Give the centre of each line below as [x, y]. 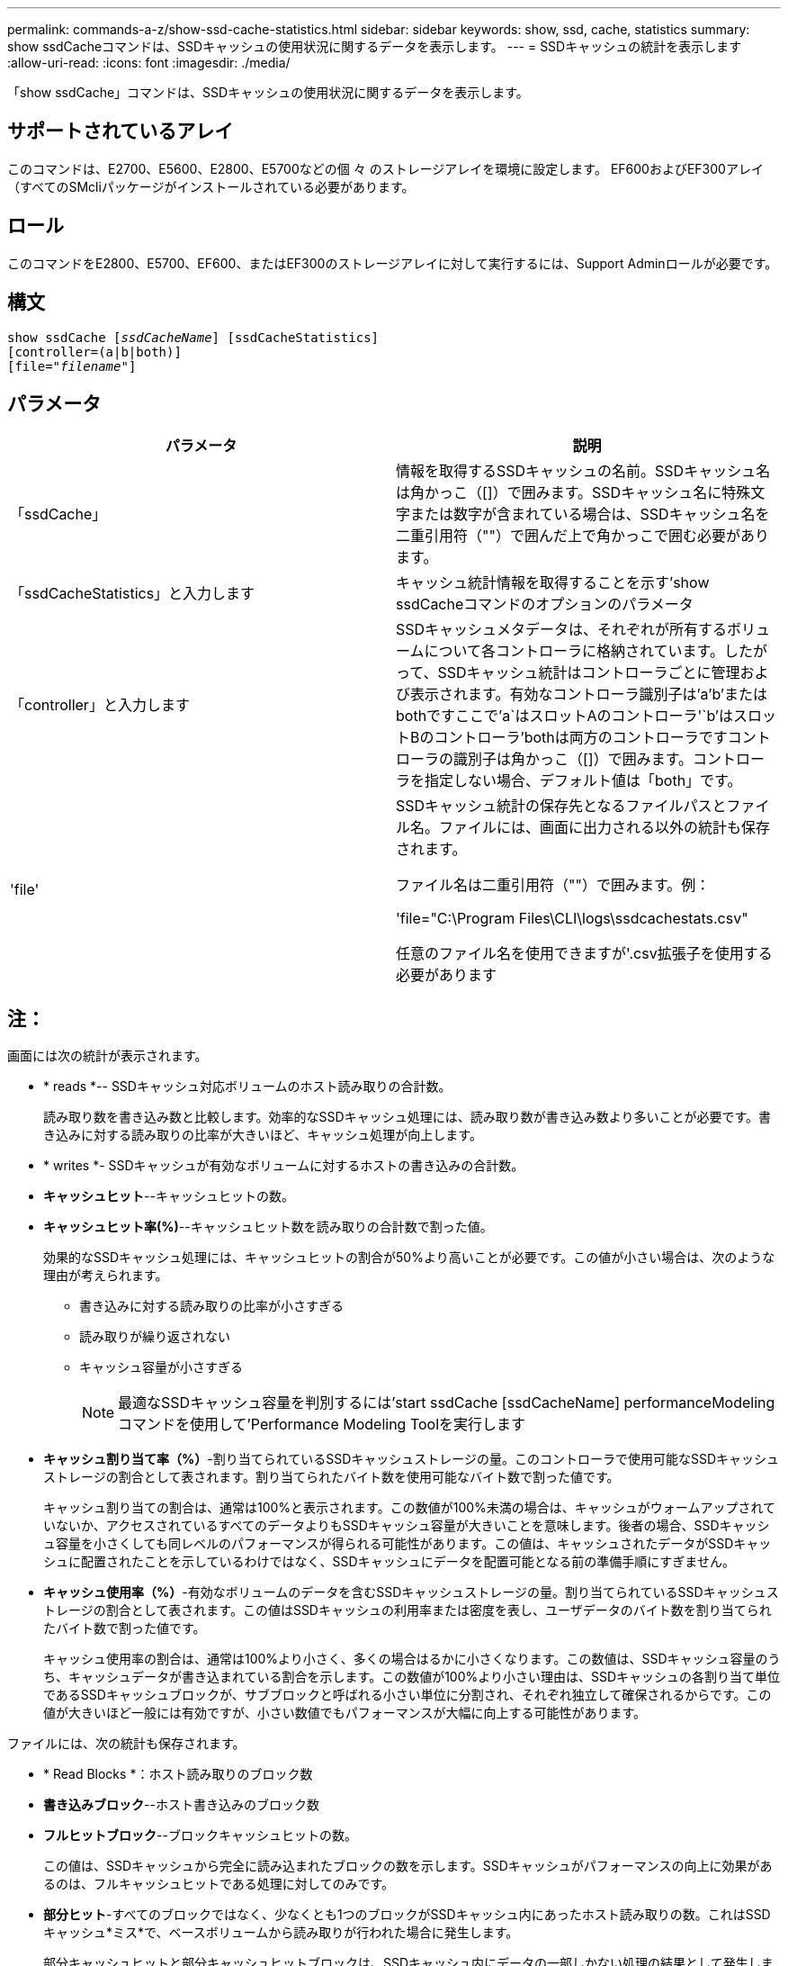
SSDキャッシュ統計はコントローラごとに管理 [589, 673]
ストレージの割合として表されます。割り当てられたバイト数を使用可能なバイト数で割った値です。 [331, 1477]
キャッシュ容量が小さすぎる [161, 1367]
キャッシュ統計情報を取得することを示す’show [553, 583]
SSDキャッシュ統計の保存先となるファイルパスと [561, 806]
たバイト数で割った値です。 [125, 1628]
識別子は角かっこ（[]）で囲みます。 [573, 759]
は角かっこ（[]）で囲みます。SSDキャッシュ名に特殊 [573, 493]
